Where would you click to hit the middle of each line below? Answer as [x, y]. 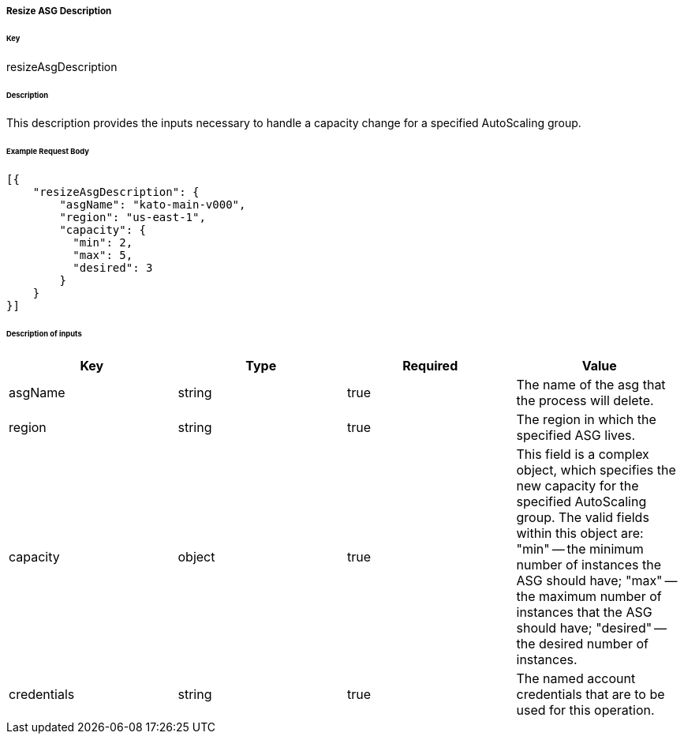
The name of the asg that [591, 384]
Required [430, 365]
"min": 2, [103, 243]
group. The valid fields [583, 517]
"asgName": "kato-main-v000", [153, 205]
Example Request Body [48, 152]
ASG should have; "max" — [597, 580]
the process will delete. [585, 400]
